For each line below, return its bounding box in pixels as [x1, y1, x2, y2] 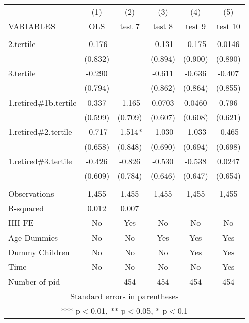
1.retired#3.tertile [8, 155, 72, 167]
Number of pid [8, 275, 60, 287]
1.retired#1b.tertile [8, 97, 77, 108]
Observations [8, 188, 54, 199]
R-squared [8, 202, 44, 214]
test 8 [153, 20, 173, 32]
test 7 [120, 20, 140, 32]
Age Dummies [8, 232, 58, 243]
